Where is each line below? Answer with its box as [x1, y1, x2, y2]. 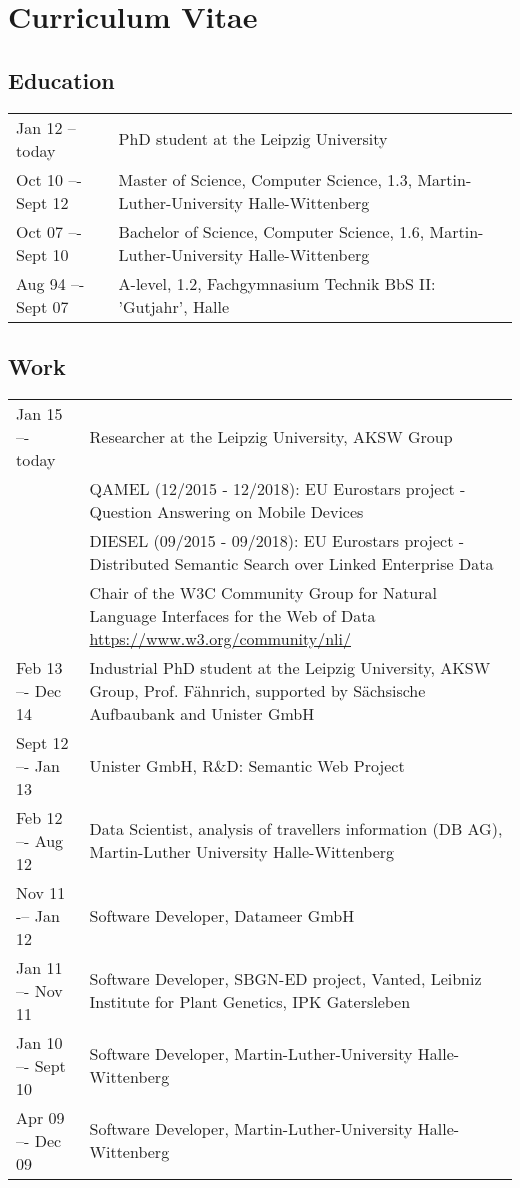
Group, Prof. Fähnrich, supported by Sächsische [89, 678, 426, 702]
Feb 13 [16, 655, 63, 679]
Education [8, 64, 115, 95]
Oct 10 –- [16, 167, 82, 191]
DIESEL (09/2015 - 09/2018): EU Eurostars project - [89, 528, 465, 552]
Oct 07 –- [16, 219, 82, 243]
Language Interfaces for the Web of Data [89, 603, 376, 627]
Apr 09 [16, 1105, 65, 1129]
